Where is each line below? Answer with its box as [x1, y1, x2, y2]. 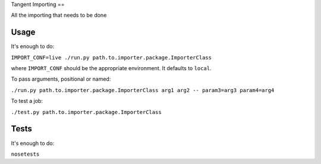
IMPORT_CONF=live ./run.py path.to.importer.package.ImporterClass [11, 54, 212, 61]
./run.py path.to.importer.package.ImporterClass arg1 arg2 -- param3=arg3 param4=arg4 [11, 87, 275, 93]
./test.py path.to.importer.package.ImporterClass [11, 109, 162, 115]
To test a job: [11, 97, 43, 105]
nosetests [11, 150, 40, 157]
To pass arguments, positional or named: [11, 75, 111, 83]
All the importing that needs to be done [11, 12, 107, 19]
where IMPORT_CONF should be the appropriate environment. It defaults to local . [11, 65, 212, 72]
